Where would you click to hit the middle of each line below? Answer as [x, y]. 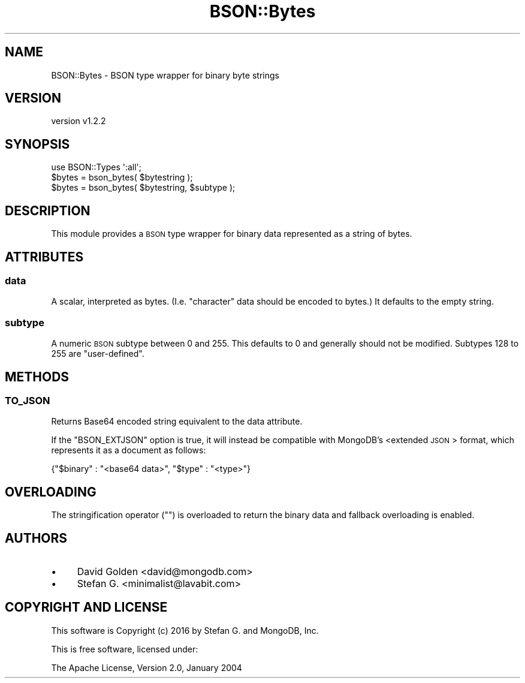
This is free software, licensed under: [125, 649]
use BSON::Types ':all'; [96, 167]
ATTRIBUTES [44, 257]
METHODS [37, 377]
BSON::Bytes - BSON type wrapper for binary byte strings [165, 75]
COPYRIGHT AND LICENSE [86, 607]
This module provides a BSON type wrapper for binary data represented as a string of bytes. [232, 234]
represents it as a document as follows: [129, 450]
